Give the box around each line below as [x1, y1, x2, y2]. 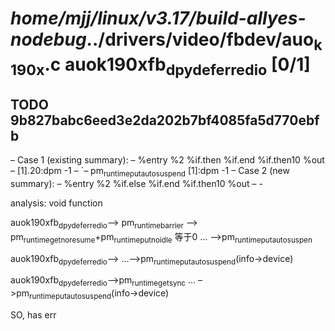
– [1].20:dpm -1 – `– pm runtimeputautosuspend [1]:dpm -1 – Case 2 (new [10, 165, 290, 179]
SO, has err [10, 308, 57, 321]
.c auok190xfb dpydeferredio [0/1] [44, 53, 311, 79]
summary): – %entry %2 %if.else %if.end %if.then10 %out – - [10, 177, 263, 189]
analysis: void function [10, 197, 103, 209]
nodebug [10, 28, 87, 51]
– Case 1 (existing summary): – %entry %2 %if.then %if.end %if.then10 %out [10, 154, 325, 166]
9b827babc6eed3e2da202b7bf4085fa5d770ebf [10, 112, 320, 129]
